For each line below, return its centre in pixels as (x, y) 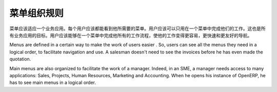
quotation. (20, 59)
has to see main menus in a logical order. (53, 83)
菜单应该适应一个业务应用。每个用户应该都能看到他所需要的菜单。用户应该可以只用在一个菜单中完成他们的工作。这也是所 (137, 28)
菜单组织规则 (37, 13)
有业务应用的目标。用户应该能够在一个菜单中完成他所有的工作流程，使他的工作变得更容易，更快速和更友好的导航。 (131, 35)
